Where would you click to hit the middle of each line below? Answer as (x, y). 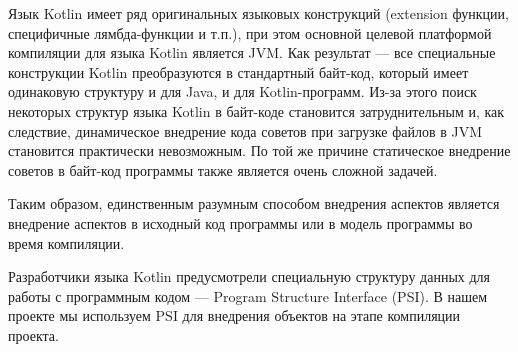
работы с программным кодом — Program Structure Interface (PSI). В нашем (248, 295)
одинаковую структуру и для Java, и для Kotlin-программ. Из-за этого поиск (242, 91)
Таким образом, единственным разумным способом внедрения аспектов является (254, 203)
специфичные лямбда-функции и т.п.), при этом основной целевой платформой (250, 32)
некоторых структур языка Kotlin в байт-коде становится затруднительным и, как (256, 110)
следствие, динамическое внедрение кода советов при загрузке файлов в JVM (245, 130)
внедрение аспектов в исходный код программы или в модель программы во (240, 222)
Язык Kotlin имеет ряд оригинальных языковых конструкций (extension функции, (258, 13)
